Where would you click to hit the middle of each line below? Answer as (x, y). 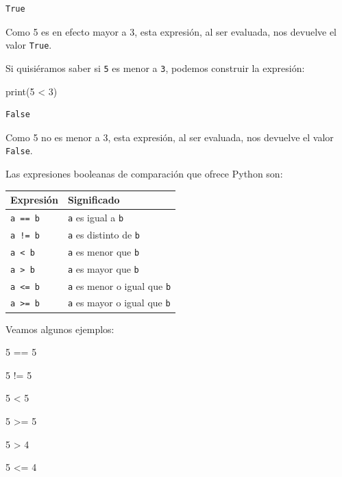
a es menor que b (103, 251)
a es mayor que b (103, 268)
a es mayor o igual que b (119, 303)
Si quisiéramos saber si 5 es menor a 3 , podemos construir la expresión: (155, 68)
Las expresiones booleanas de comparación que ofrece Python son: (144, 173)
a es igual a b (96, 217)
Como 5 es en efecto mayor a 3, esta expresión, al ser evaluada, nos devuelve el (171, 31)
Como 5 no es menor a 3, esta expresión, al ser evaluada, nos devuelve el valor (170, 137)
